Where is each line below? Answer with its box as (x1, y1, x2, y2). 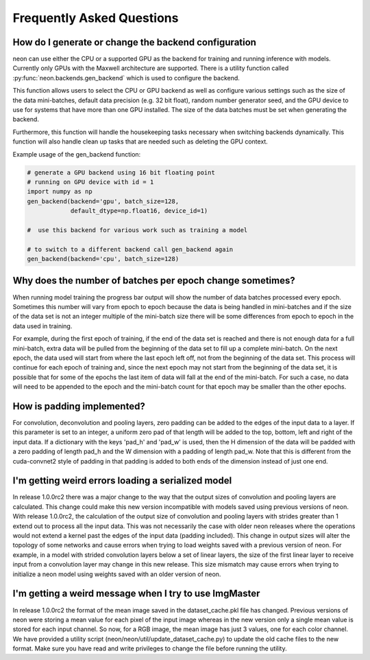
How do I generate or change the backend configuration (12, 36, 257, 48)
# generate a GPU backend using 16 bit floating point (27, 168, 215, 177)
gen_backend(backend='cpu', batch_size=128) (27, 255, 180, 263)
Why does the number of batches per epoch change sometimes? (12, 275, 295, 286)
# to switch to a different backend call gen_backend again (27, 245, 234, 253)
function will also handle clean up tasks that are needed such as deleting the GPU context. (12, 137, 269, 146)
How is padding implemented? (12, 400, 145, 412)
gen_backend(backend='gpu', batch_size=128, (27, 197, 180, 205)
